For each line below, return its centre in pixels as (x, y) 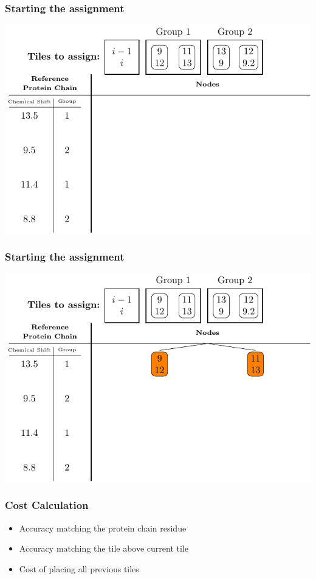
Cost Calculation (47, 505)
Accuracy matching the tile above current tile (104, 548)
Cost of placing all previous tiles (79, 568)
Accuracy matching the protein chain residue (103, 528)
